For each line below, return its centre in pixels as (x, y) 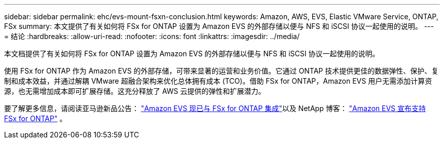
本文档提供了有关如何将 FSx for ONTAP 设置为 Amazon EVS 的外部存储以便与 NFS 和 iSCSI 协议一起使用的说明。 (192, 53)
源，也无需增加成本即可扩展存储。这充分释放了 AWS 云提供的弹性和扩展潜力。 (135, 91)
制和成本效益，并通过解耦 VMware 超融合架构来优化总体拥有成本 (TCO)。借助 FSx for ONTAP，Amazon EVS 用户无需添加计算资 (218, 81)
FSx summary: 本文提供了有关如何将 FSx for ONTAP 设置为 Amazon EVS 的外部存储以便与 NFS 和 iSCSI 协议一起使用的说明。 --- (219, 26)
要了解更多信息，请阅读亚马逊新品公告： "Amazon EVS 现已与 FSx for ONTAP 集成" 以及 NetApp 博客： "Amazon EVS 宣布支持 (215, 108)
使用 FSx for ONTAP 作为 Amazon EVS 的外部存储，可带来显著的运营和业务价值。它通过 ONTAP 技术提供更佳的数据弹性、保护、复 (221, 71)
